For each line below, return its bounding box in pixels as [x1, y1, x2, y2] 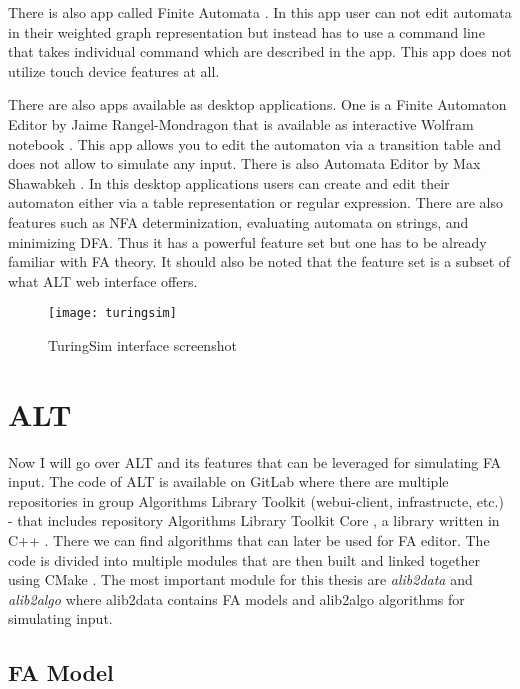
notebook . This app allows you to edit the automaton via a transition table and [8, 133, 502, 154]
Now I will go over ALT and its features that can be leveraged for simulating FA [8, 451, 502, 472]
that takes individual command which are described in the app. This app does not [8, 41, 512, 62]
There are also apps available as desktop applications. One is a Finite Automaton [8, 94, 507, 115]
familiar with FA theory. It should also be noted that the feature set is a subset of [8, 251, 511, 272]
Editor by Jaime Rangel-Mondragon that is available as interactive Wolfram [8, 113, 474, 134]
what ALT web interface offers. [8, 270, 198, 291]
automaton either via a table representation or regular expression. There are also [8, 192, 503, 213]
